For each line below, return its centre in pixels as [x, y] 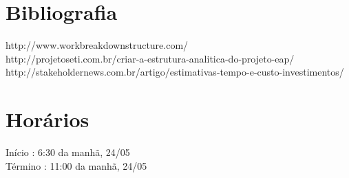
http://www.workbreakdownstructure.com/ [97, 45]
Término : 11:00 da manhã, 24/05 [76, 165]
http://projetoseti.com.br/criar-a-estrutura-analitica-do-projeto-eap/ [150, 58]
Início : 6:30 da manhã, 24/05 [68, 152]
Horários [47, 119]
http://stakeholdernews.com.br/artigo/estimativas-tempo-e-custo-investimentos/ [175, 72]
